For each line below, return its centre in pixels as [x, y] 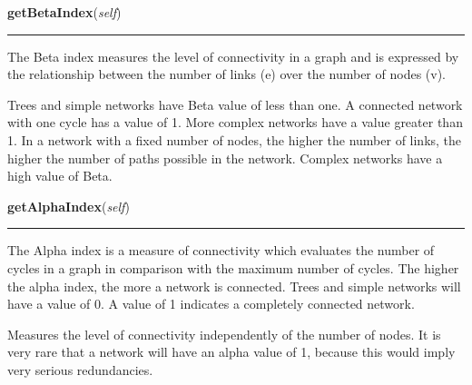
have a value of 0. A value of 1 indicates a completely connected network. [211, 304]
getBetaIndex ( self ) [64, 12]
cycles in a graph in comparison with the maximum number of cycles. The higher [233, 267]
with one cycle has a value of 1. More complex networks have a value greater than [235, 122]
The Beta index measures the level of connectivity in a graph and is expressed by [233, 56]
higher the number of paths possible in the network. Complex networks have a [225, 158]
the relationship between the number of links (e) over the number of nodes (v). [226, 74]
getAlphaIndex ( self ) [69, 206]
